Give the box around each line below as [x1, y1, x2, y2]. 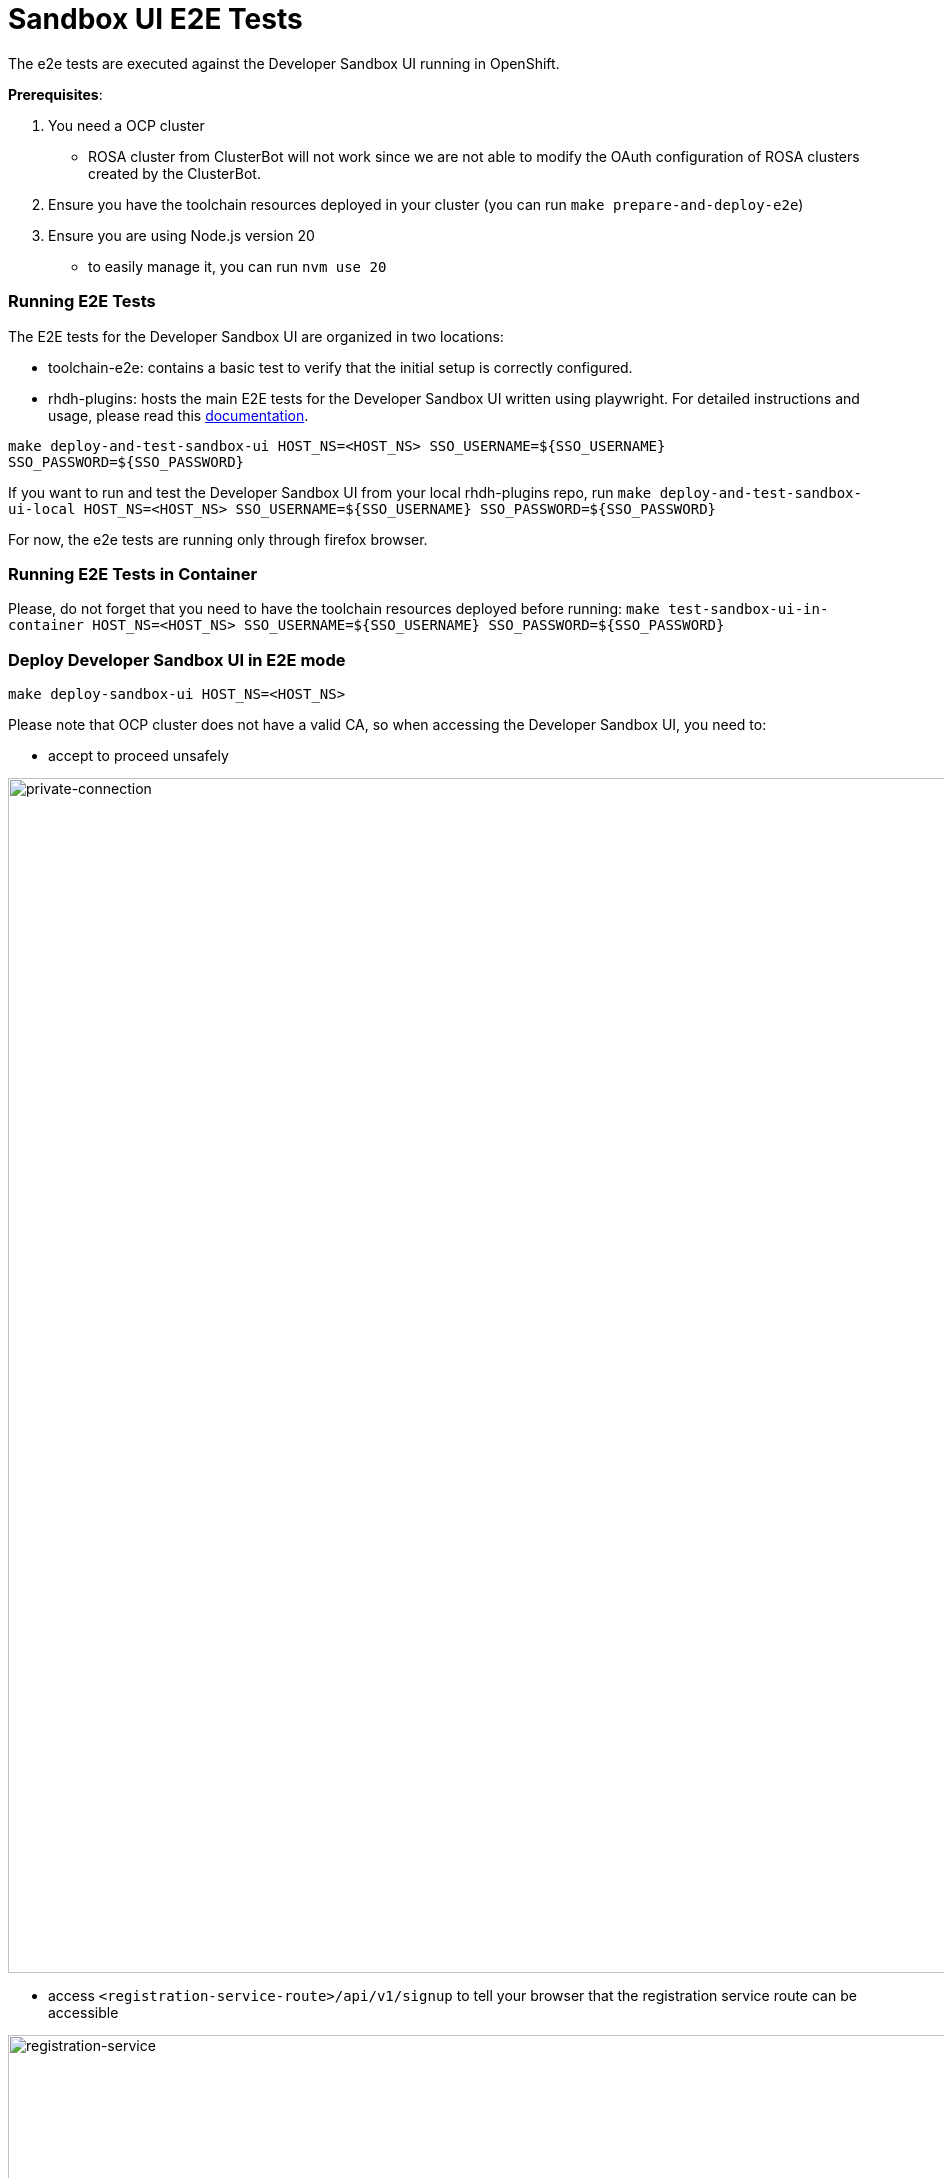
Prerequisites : [8, 85, 103, 103]
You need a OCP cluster [48, 116, 205, 134]
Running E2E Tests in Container [8, 563, 258, 584]
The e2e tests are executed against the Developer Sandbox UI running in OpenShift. [8, 54, 560, 72]
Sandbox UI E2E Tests [8, 2, 303, 36]
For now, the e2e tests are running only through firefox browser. [8, 530, 428, 548]
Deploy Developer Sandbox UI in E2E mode [8, 649, 346, 670]
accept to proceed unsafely [48, 747, 229, 764]
